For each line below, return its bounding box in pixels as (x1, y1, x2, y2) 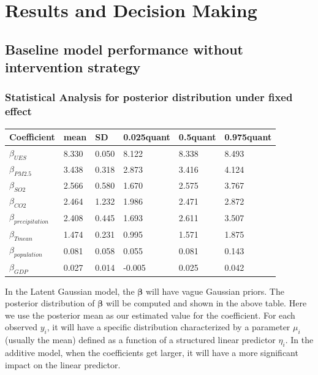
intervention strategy (5, 58, 141, 77)
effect (5, 104, 32, 119)
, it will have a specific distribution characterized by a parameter (47, 320, 290, 333)
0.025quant (123, 131, 170, 143)
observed (5, 320, 38, 333)
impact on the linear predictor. (5, 358, 121, 371)
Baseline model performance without (5, 39, 244, 58)
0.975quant (224, 131, 272, 143)
